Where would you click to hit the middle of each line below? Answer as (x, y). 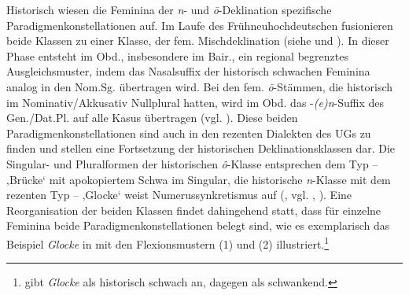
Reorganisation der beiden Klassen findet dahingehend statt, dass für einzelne (194, 210)
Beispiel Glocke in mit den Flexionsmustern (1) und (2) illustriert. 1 (168, 242)
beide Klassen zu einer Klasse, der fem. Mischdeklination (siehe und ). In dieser (198, 41)
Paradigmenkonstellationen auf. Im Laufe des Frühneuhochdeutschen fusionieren (200, 25)
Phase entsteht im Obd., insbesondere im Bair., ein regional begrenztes (177, 55)
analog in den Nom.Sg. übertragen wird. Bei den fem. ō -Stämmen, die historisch (200, 86)
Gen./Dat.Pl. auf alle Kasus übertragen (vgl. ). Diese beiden (152, 118)
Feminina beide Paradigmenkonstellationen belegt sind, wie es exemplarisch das (198, 225)
